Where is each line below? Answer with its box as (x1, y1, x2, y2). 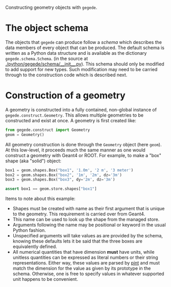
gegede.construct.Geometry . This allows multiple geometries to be (5, 112, 144, 118)
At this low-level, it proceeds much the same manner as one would (5, 147, 145, 153)
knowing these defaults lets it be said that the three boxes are (12, 238, 143, 245)
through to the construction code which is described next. (5, 72, 128, 78)
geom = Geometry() (5, 132, 44, 137)
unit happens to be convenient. (12, 276, 78, 282)
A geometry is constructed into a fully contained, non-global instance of (5, 106, 157, 113)
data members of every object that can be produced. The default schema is (5, 45, 165, 51)
